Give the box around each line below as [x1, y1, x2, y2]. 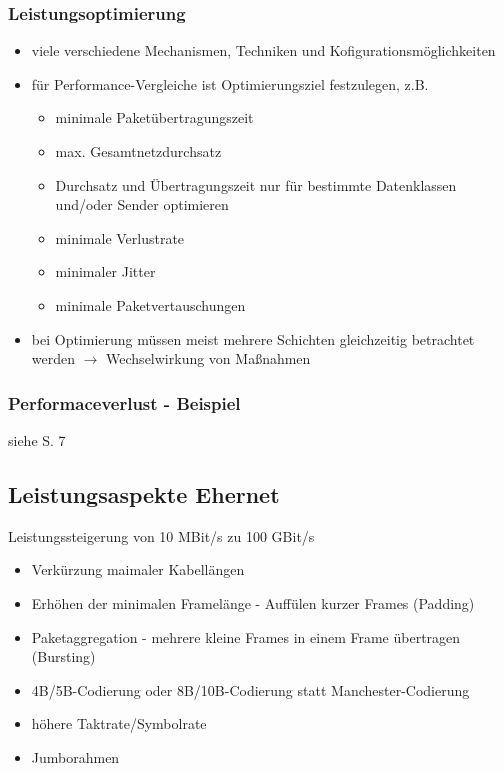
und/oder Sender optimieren [55, 194, 229, 215]
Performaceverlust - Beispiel [8, 390, 241, 415]
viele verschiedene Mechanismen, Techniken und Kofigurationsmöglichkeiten [31, 40, 496, 61]
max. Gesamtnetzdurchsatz [55, 141, 222, 161]
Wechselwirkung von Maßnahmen [106, 348, 311, 369]
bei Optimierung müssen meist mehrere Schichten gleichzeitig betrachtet [31, 328, 475, 349]
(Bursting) [31, 646, 96, 667]
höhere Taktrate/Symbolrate [31, 713, 207, 734]
